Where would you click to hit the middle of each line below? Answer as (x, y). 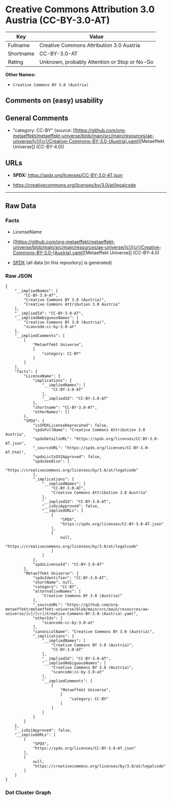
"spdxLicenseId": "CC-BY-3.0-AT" (68, 564)
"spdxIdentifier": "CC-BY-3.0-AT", (71, 578)
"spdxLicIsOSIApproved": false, (67, 457)
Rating (16, 61)
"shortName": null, (53, 582)
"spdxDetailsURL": (52, 439)
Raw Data (21, 206)
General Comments (37, 118)
